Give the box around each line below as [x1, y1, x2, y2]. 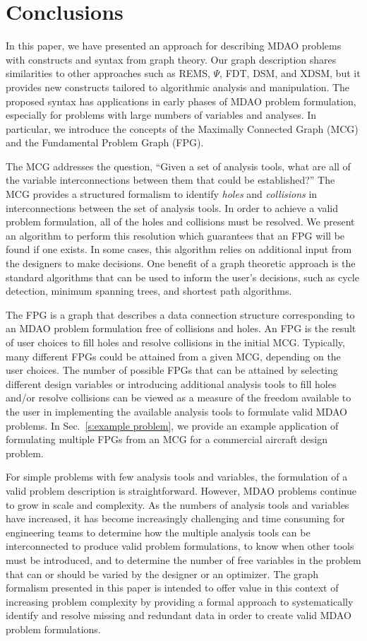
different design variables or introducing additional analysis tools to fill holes [6, 376, 337, 391]
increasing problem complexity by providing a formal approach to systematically [6, 594, 354, 608]
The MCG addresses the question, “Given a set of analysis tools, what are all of [6, 158, 351, 173]
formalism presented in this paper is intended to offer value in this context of [6, 580, 339, 595]
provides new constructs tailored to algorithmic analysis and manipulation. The [6, 79, 350, 94]
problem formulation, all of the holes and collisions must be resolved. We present [6, 214, 355, 229]
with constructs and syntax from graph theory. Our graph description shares [6, 52, 337, 66]
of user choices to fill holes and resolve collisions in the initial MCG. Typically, [6, 335, 345, 349]
